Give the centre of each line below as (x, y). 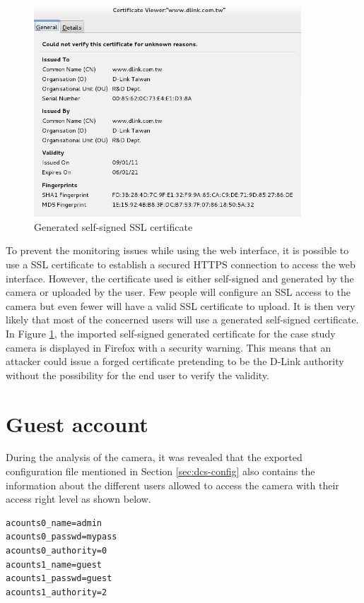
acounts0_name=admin (54, 523)
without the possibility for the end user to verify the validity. (137, 375)
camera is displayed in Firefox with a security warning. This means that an (169, 347)
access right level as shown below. (78, 499)
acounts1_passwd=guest (59, 579)
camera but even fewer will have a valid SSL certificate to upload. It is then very (181, 305)
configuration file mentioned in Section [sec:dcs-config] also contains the (160, 471)
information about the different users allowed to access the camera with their (172, 485)
